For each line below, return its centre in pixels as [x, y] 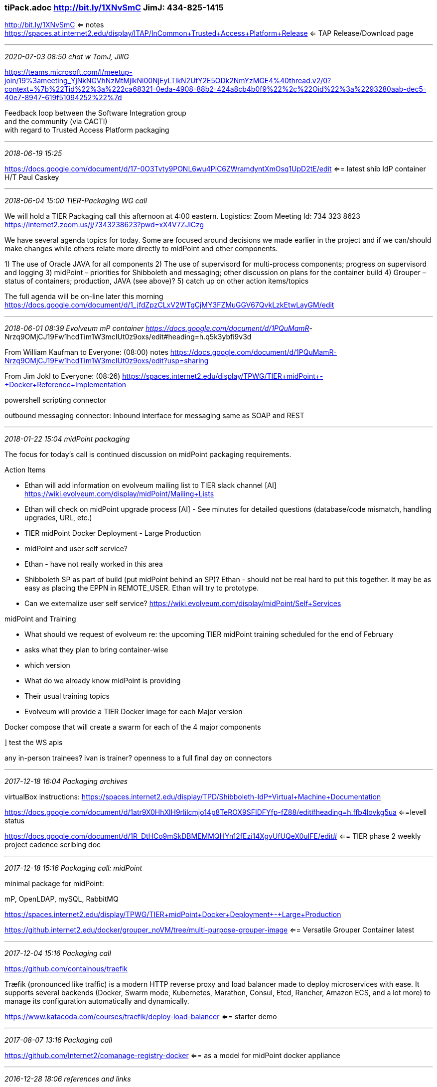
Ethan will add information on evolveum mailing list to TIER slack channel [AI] [150, 485]
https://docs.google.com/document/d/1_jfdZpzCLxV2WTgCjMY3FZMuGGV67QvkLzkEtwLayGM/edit [169, 305]
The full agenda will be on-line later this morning [84, 297]
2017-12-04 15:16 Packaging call [58, 953]
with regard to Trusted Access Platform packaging [87, 130]
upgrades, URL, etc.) [58, 518]
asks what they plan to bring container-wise [96, 650]
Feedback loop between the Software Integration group [95, 113]
